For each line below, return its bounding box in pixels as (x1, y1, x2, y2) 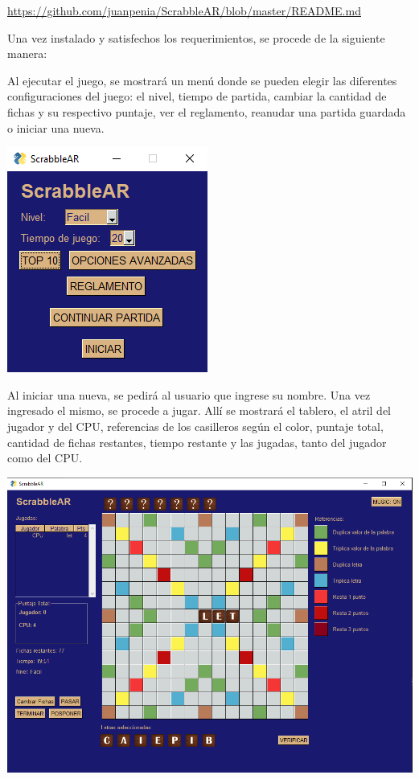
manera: (7, 45, 47, 62)
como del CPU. (7, 449, 83, 466)
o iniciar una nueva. (7, 119, 105, 136)
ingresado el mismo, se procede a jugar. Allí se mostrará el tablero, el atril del (7, 402, 392, 419)
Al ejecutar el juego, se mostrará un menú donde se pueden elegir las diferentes (7, 72, 397, 88)
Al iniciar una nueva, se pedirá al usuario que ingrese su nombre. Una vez (7, 386, 371, 403)
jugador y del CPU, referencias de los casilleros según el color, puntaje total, (7, 417, 384, 434)
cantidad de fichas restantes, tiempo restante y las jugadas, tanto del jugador (7, 433, 387, 450)
